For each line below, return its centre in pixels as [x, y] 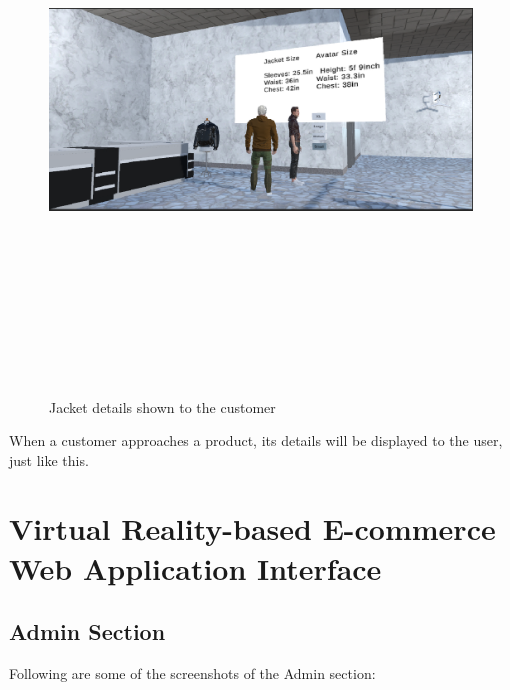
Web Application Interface [195, 567]
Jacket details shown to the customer [162, 406]
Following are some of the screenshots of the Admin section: [192, 673]
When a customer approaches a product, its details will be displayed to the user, [256, 440]
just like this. [49, 459]
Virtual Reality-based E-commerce [252, 528]
